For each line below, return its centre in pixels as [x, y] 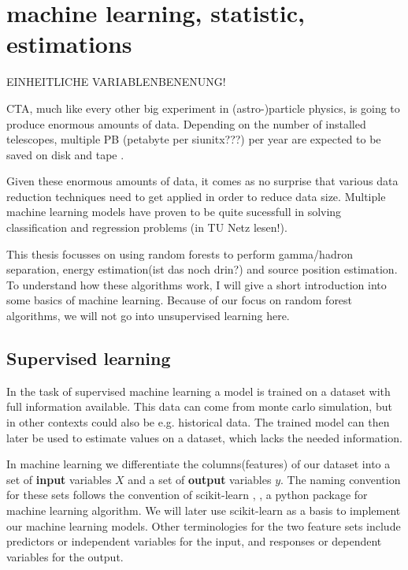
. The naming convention [341, 479]
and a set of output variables [200, 479]
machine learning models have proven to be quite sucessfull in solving [174, 212]
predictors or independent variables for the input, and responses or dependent [194, 541]
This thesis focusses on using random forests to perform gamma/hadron [180, 253]
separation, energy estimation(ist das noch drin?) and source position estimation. [202, 269]
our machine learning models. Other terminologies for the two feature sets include [204, 525]
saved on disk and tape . [65, 154]
